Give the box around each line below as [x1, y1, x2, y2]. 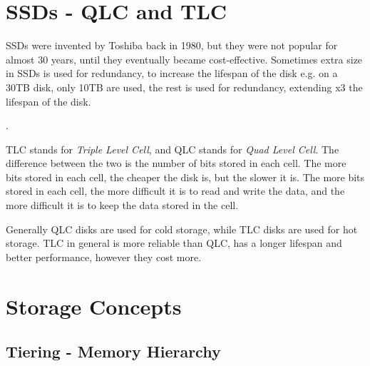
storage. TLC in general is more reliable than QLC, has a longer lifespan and [6, 235, 342, 250]
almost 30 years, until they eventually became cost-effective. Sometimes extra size [6, 51, 363, 66]
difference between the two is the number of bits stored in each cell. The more [6, 156, 346, 171]
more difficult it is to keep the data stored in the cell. [6, 198, 239, 213]
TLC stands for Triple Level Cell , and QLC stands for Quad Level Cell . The [6, 141, 339, 156]
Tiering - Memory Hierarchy [6, 340, 221, 362]
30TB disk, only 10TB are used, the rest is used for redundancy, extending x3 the [6, 79, 363, 94]
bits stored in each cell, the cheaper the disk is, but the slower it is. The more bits [6, 169, 365, 184]
